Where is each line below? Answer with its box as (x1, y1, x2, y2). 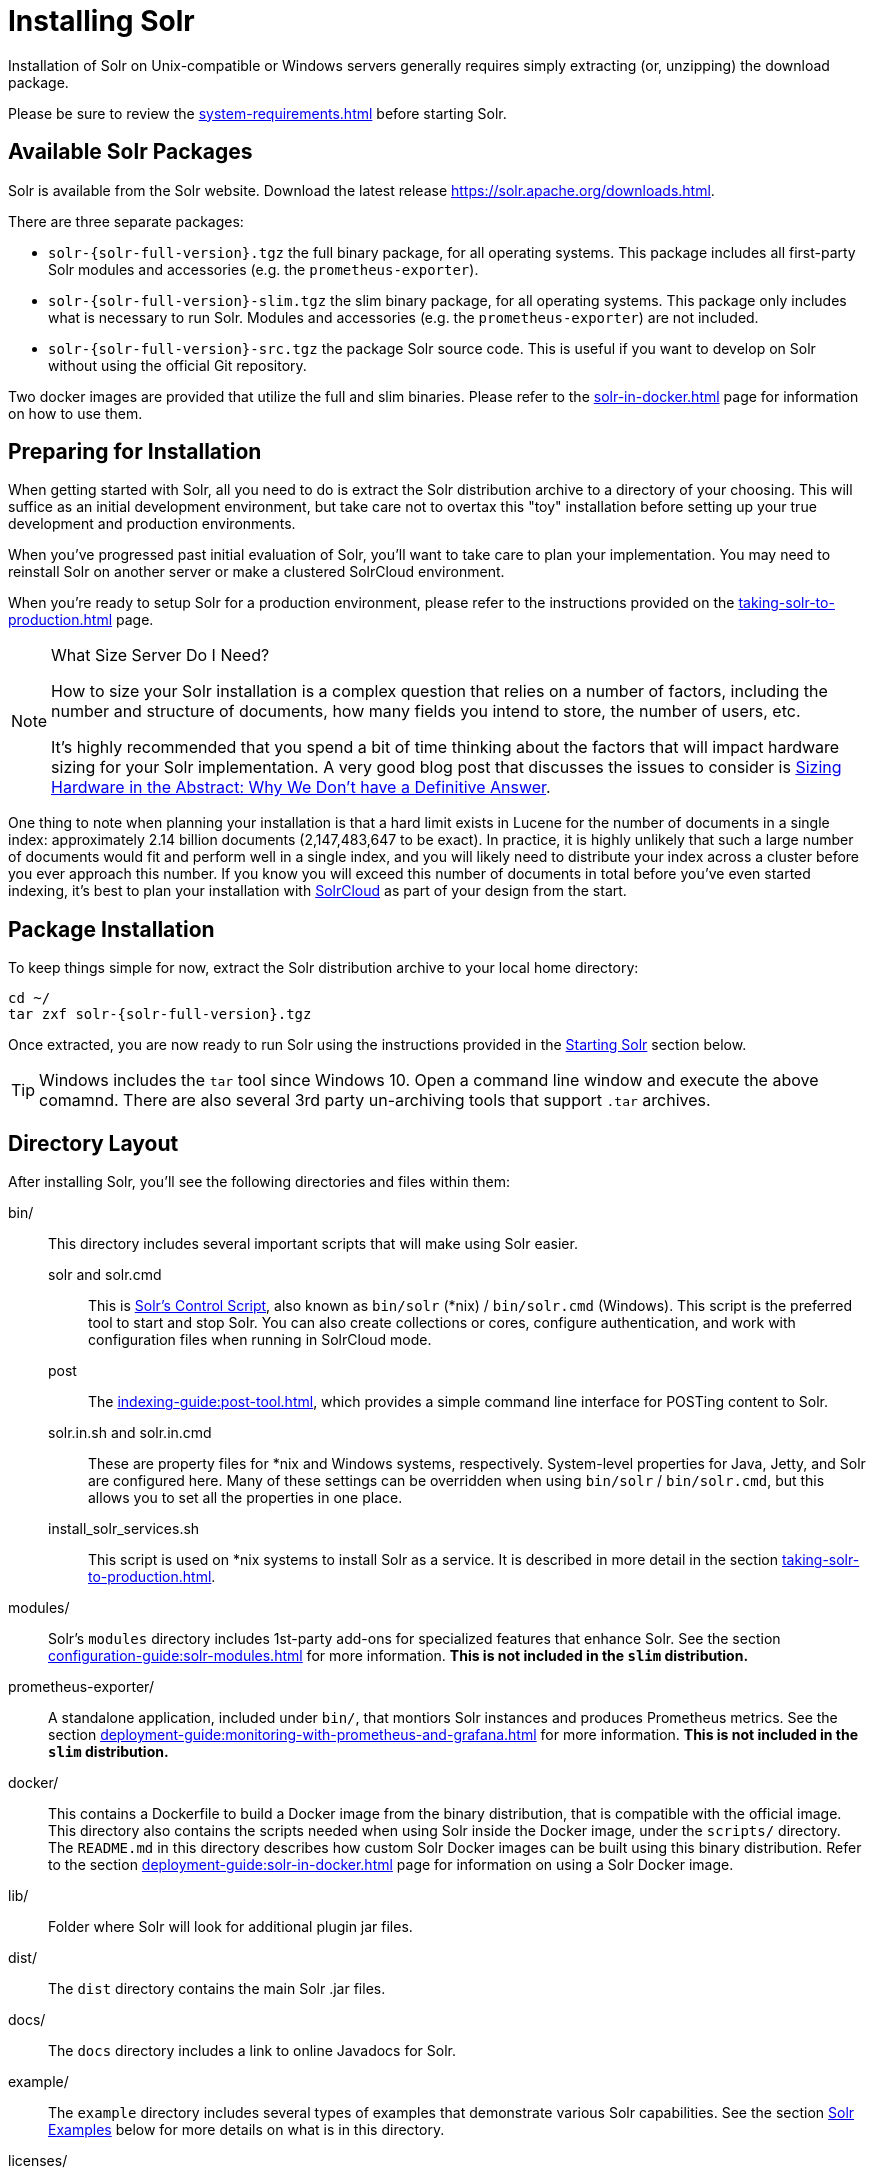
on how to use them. (8, 404, 143, 422)
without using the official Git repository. (48, 356, 307, 374)
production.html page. (8, 611, 154, 629)
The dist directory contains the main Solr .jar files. (48, 1980, 386, 1998)
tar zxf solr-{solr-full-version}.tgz (8, 1006, 312, 1023)
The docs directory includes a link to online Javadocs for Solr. (48, 2042, 456, 2060)
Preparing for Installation (8, 439, 262, 465)
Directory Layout (8, 1130, 179, 1156)
